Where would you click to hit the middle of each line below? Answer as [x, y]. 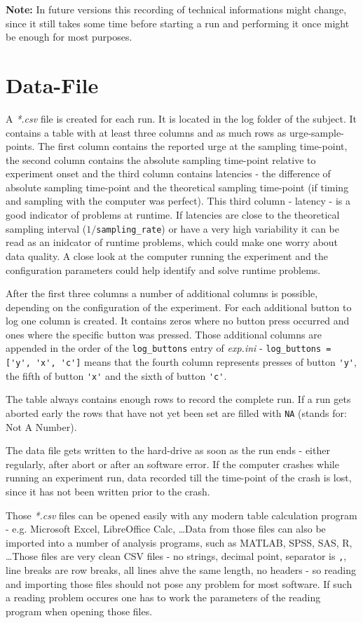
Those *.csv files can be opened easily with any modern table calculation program [181, 515]
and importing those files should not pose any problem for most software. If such [179, 583]
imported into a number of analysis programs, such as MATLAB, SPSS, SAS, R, [179, 542]
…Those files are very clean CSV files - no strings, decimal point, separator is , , [176, 556]
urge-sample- [316, 132]
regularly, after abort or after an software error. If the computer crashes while [172, 464]
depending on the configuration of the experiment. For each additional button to [179, 307]
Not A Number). [41, 426]
